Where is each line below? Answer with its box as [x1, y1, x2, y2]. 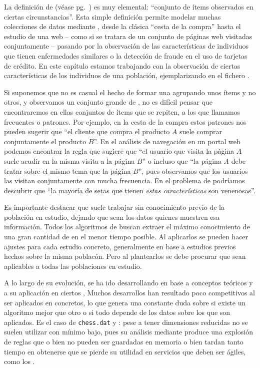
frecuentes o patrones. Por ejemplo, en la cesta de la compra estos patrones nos [4, 116, 246, 127]
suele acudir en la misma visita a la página [4, 155, 135, 166]
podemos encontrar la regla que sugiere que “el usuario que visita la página [4, 146, 234, 156]
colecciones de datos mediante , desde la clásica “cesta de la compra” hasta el [4, 21, 241, 32]
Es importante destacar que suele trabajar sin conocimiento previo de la [4, 202, 224, 212]
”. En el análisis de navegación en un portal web [93, 136, 240, 146]
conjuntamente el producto [4, 136, 86, 146]
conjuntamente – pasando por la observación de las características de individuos [4, 41, 249, 51]
